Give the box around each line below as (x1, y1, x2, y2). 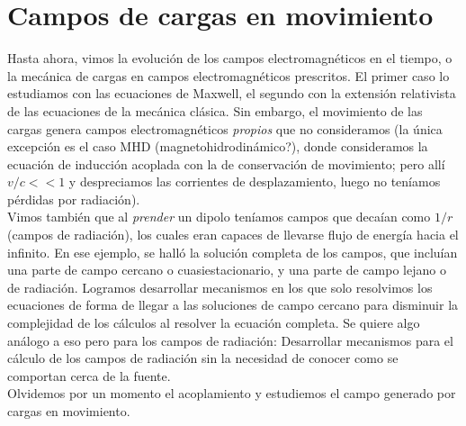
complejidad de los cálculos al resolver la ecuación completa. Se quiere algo (7, 313, 420, 332)
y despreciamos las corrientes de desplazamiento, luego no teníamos (68, 172, 441, 191)
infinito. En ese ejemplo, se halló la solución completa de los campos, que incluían (7, 242, 458, 261)
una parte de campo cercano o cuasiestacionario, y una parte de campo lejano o (7, 260, 446, 279)
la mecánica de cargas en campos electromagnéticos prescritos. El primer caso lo (7, 66, 450, 85)
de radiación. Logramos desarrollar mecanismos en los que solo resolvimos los (7, 277, 433, 296)
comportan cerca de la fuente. (7, 366, 171, 385)
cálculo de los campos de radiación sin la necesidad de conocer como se (7, 349, 399, 367)
